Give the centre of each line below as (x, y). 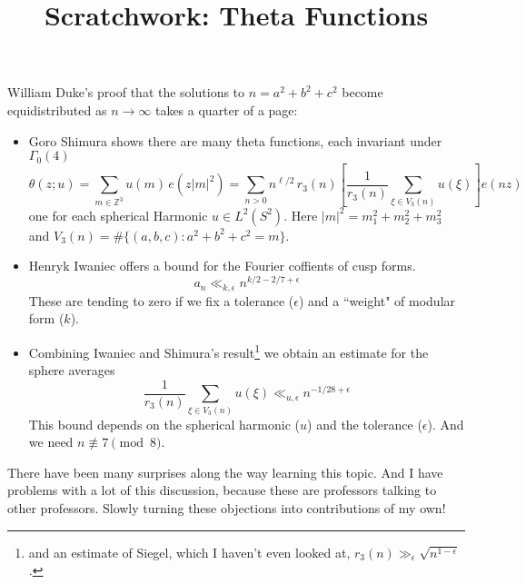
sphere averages (72, 370)
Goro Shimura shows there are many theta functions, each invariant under (235, 140)
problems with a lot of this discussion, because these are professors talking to (222, 490)
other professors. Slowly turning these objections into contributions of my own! (227, 508)
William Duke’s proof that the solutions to (126, 92)
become (362, 92)
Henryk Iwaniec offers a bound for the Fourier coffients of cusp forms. (222, 266)
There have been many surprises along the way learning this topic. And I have (225, 472)
